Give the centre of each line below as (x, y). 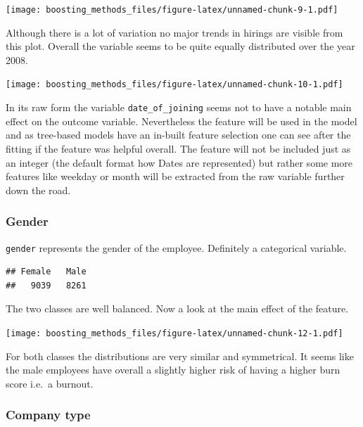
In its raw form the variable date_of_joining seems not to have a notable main (179, 107)
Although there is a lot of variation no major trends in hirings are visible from (174, 32)
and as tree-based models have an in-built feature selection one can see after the (178, 135)
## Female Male (46, 272)
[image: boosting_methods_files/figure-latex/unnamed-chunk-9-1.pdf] (172, 10)
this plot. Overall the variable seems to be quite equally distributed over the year (180, 46)
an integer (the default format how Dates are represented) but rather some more (179, 162)
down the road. (38, 190)
